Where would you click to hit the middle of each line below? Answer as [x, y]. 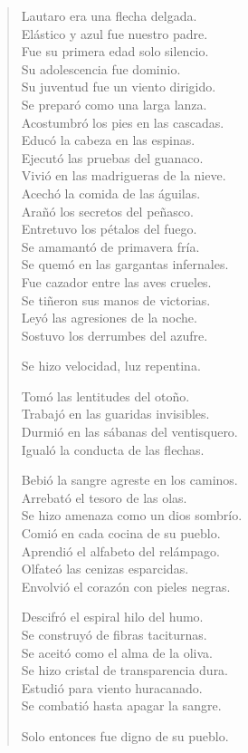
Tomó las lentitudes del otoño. [105, 396]
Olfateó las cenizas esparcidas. [105, 569]
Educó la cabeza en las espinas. [108, 140]
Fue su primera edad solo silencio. [115, 51]
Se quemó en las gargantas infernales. [125, 264]
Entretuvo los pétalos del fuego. [109, 229]
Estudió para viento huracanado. [112, 687]
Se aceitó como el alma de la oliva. [117, 652]
